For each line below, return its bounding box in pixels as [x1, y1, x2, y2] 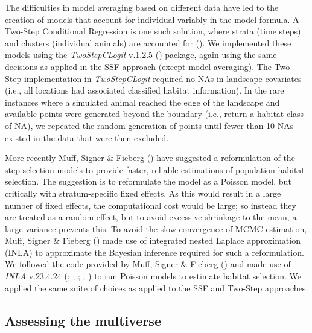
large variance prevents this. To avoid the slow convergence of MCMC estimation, [5, 222, 307, 235]
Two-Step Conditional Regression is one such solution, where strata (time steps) [5, 25, 301, 37]
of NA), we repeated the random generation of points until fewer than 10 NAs [5, 119, 294, 132]
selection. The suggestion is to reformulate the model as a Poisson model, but [5, 175, 291, 188]
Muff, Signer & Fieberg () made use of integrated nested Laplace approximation [5, 234, 301, 247]
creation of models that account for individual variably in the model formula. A [5, 13, 299, 25]
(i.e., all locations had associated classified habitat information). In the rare [5, 84, 284, 97]
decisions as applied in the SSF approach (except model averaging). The [5, 60, 272, 72]
